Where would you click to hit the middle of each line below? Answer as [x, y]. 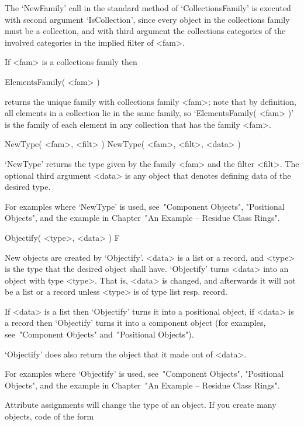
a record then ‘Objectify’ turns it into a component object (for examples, [135, 323]
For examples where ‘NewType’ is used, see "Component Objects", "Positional [145, 206]
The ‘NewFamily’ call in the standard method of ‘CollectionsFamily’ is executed [148, 8]
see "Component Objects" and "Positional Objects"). [99, 334]
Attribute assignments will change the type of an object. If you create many [141, 405]
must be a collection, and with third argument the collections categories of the [145, 31]
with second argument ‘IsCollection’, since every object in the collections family [147, 19]
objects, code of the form [49, 416]
